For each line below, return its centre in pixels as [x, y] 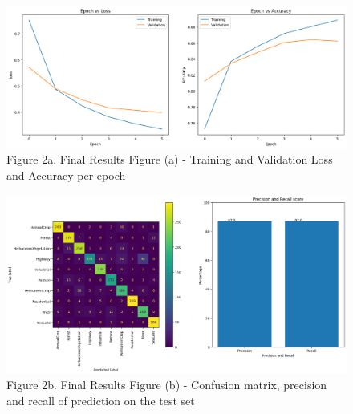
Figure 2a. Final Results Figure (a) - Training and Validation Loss [170, 159]
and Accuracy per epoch [66, 175]
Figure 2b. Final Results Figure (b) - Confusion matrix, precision [167, 385]
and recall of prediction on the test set [101, 400]
